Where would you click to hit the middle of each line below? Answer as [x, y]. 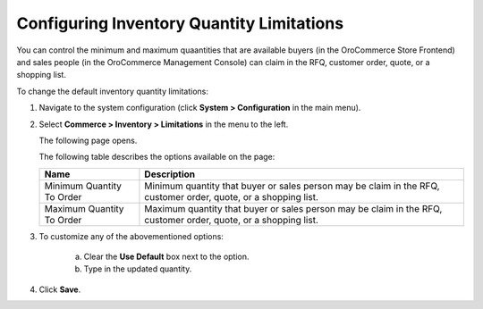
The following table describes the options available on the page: [157, 157]
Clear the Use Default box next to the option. [166, 257]
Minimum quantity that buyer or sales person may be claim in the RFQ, [292, 186]
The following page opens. [88, 140]
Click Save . [60, 289]
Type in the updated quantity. [138, 269]
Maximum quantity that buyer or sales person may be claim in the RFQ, [293, 208]
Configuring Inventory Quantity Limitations [180, 23]
